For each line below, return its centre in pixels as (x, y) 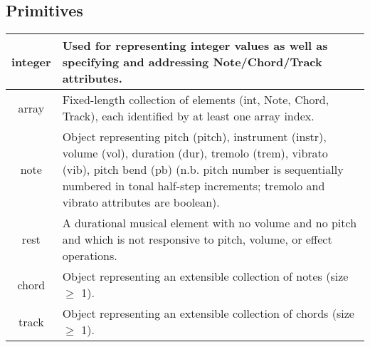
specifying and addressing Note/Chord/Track (192, 62)
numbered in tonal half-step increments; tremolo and (194, 186)
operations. (90, 256)
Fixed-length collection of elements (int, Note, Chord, (196, 100)
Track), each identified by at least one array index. (188, 116)
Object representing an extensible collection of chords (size (208, 314)
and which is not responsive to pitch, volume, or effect (197, 239)
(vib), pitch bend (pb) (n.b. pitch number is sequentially (203, 170)
